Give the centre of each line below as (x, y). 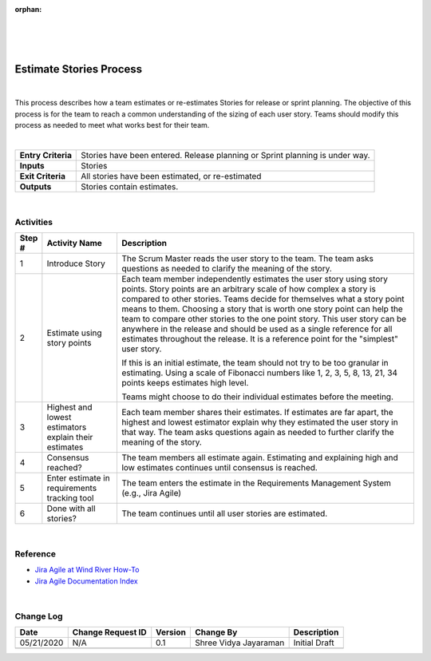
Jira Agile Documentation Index (87, 581)
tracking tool (70, 498)
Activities (34, 222)
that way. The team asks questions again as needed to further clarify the (257, 433)
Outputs (36, 187)
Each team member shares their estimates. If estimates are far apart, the (257, 413)
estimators (67, 427)
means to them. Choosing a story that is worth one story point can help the (262, 309)
